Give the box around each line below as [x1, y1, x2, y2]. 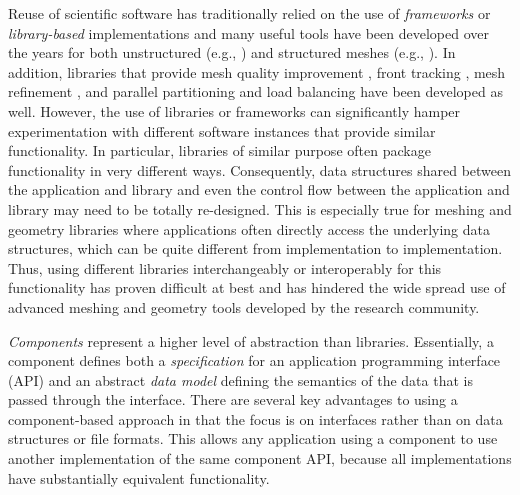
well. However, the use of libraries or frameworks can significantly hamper [8, 100, 461, 121]
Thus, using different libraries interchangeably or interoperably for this [8, 257, 442, 278]
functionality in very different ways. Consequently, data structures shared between [8, 159, 512, 180]
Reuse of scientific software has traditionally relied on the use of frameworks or [8, 3, 491, 23]
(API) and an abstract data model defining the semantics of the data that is [8, 369, 473, 390]
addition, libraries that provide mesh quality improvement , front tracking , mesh [8, 61, 506, 82]
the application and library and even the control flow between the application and [8, 179, 510, 200]
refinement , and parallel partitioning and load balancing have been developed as [8, 81, 503, 102]
